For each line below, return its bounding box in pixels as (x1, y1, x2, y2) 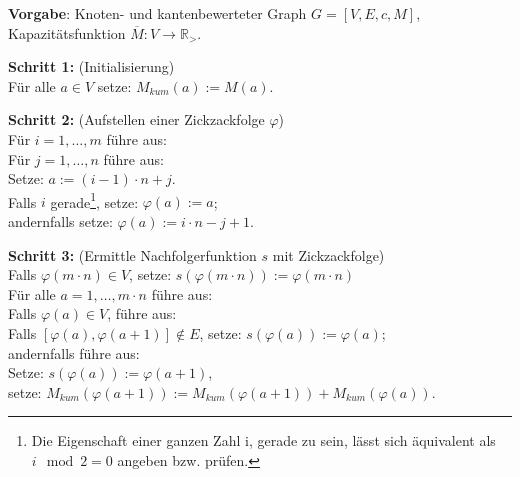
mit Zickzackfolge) (272, 244, 385, 265)
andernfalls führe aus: (8, 342, 140, 363)
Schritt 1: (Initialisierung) (8, 56, 175, 77)
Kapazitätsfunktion (8, 22, 126, 43)
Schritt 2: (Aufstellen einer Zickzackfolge (8, 109, 265, 130)
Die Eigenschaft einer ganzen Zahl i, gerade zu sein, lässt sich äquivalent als (31, 430, 496, 451)
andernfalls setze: (8, 211, 113, 231)
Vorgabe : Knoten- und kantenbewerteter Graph (8, 3, 307, 23)
